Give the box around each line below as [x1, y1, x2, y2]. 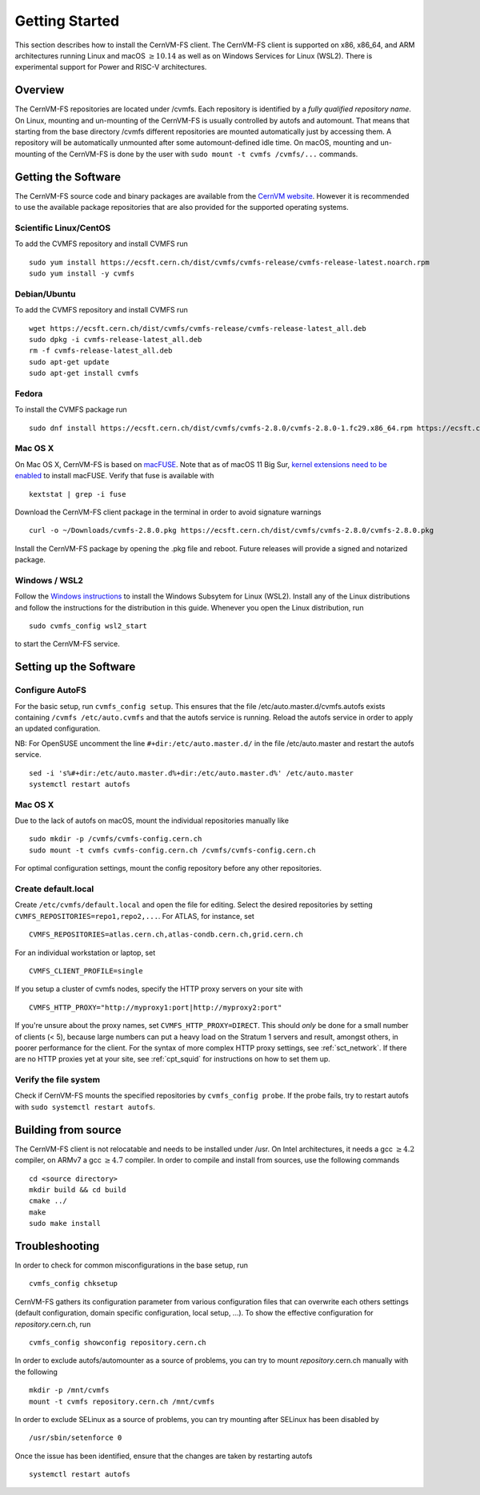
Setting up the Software [14, 660, 136, 674]
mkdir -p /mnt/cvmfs [29, 1386, 110, 1395]
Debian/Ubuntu [14, 288, 76, 300]
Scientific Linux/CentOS [14, 222, 111, 233]
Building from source [14, 1122, 122, 1137]
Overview [14, 83, 65, 97]
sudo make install [29, 1219, 102, 1228]
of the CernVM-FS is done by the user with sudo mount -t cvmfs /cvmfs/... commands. [47, 149, 358, 159]
